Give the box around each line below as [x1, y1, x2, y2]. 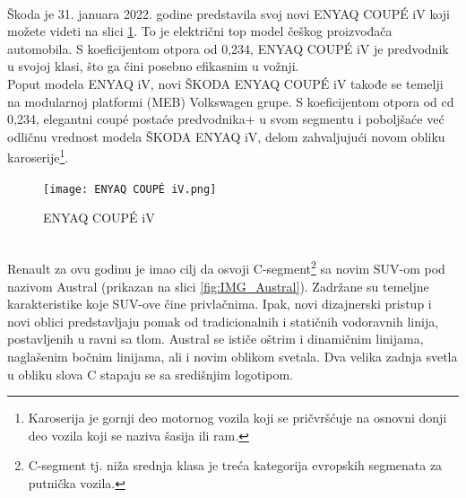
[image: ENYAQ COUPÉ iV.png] [43, 182, 217, 196]
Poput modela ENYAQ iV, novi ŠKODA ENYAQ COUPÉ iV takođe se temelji [7, 74, 444, 92]
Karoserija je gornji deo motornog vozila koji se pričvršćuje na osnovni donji [28, 408, 447, 427]
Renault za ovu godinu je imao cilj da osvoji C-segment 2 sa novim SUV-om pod [7, 257, 445, 278]
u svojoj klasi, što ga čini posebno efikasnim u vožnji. [7, 57, 299, 75]
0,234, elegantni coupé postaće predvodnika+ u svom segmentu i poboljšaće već [7, 109, 444, 128]
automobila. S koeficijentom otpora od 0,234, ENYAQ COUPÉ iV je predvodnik [7, 39, 449, 57]
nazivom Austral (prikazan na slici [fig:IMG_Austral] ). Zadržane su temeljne [7, 276, 429, 295]
